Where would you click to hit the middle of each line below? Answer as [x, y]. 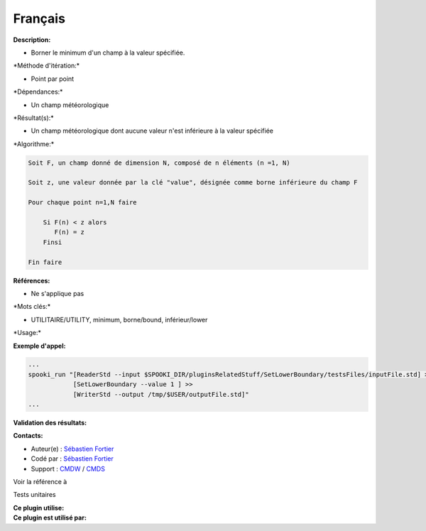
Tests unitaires [34, 495]
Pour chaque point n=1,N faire [83, 203]
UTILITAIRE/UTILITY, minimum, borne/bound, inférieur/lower [119, 319]
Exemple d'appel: [39, 346]
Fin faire [45, 262]
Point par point [53, 79]
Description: [32, 40]
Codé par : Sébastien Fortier [72, 459]
